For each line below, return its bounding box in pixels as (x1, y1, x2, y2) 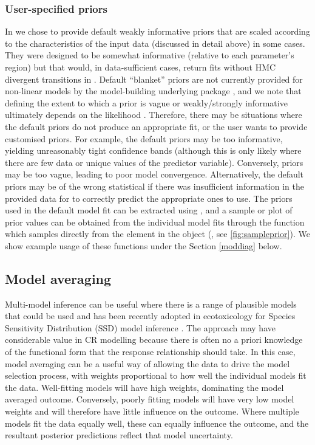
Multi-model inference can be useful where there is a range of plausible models (5, 297, 297, 310)
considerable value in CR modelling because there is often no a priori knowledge (5, 333, 303, 346)
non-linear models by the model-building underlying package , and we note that (5, 85, 302, 97)
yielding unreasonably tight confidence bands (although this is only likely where (5, 144, 302, 157)
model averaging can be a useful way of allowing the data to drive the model (5, 357, 290, 370)
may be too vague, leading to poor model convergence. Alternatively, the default (5, 168, 304, 181)
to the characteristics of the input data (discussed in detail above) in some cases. (5, 36, 305, 49)
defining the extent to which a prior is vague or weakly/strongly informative (5, 96, 288, 109)
